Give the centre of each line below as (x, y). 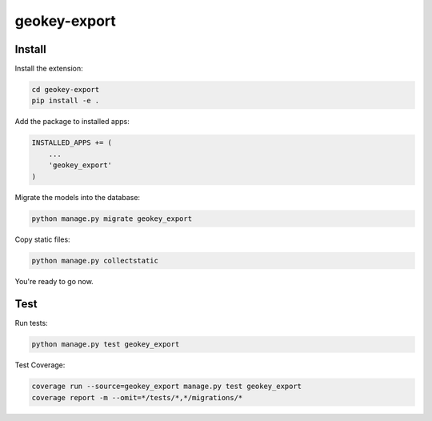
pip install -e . (66, 101)
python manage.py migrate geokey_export (112, 219)
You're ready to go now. (54, 281)
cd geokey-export (66, 90)
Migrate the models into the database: (77, 197)
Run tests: (31, 323)
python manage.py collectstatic (95, 261)
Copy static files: (43, 239)
